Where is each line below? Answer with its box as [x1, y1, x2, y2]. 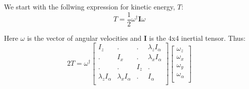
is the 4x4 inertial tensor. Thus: [149, 32, 246, 43]
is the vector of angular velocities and [27, 32, 142, 43]
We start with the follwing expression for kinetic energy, [4, 1, 175, 11]
